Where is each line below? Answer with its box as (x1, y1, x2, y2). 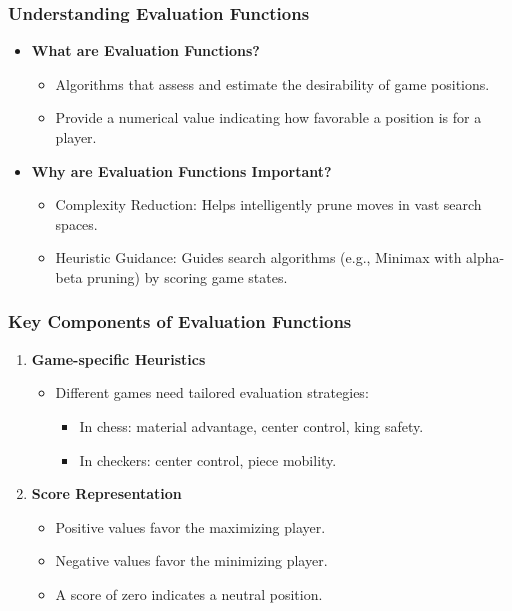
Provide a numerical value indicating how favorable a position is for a (55, 107, 482, 128)
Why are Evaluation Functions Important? (31, 160, 332, 181)
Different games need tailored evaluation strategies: (55, 382, 369, 403)
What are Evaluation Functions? (31, 40, 260, 61)
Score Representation (31, 483, 182, 504)
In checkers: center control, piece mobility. (79, 449, 337, 470)
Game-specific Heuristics (31, 348, 206, 369)
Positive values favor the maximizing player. (55, 516, 326, 537)
